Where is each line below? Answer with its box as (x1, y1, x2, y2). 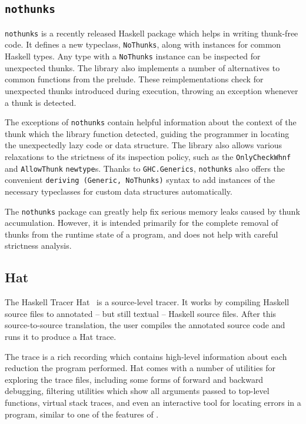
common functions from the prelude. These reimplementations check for (5, 73, 264, 85)
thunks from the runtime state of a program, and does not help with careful (5, 228, 278, 240)
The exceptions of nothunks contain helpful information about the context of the (5, 116, 297, 128)
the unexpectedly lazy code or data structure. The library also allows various (5, 139, 282, 151)
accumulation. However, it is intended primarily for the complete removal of (5, 216, 278, 229)
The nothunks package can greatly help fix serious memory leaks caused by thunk (5, 205, 300, 217)
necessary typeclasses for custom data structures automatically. (5, 185, 232, 197)
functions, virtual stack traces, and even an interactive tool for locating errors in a (5, 396, 301, 408)
